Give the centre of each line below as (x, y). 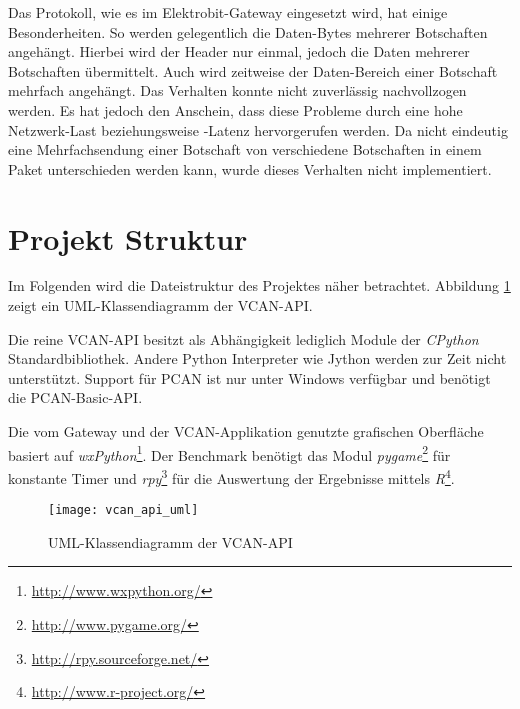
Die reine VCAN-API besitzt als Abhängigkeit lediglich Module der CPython (243, 338)
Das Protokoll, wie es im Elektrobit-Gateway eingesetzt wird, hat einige (228, 12)
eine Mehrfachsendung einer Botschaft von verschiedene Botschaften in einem (245, 149)
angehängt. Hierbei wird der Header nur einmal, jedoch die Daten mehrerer (239, 51)
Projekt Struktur (128, 237)
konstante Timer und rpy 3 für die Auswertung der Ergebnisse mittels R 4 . (231, 476)
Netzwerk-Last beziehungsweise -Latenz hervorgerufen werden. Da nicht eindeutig (258, 129)
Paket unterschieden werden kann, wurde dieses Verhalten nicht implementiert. (250, 168)
